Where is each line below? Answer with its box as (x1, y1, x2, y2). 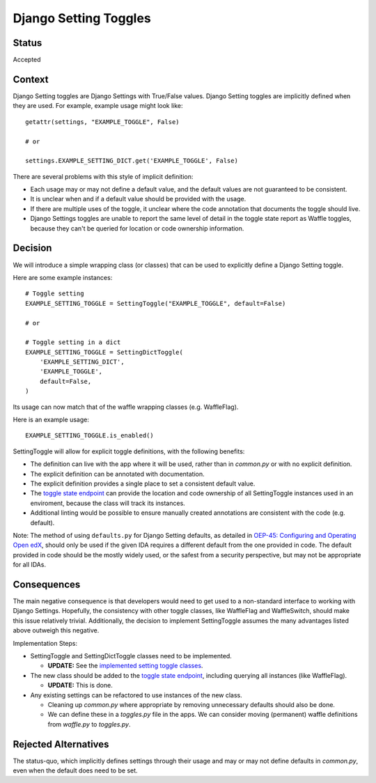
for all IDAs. (13, 561, 47, 569)
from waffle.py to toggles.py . (47, 720, 132, 728)
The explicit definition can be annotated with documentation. (30, 470, 205, 478)
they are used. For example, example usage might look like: (13, 102, 184, 110)
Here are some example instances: (13, 273, 113, 281)
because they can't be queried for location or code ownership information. (30, 224, 244, 233)
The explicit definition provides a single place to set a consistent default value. (30, 479, 256, 488)
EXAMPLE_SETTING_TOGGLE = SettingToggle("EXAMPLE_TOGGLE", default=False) (25, 300, 286, 307)
